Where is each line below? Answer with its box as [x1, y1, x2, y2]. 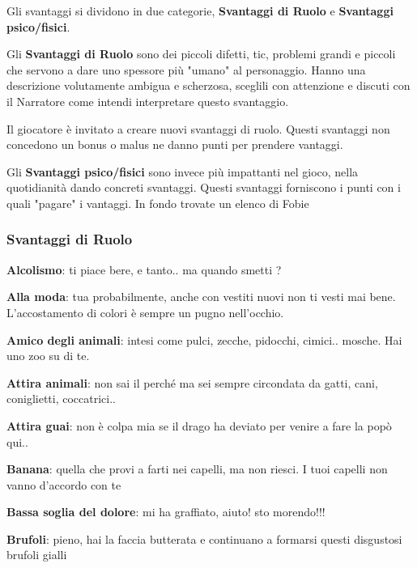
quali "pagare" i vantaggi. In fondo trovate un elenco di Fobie [6, 194, 309, 211]
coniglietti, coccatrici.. [6, 390, 116, 407]
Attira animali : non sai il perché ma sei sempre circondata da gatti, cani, [6, 374, 378, 391]
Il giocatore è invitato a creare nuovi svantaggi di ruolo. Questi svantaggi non [6, 120, 390, 137]
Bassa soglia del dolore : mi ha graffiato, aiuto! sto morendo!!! [6, 503, 326, 520]
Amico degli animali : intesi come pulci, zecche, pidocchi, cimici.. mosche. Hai [6, 331, 402, 348]
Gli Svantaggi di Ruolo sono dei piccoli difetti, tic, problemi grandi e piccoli [6, 45, 396, 62]
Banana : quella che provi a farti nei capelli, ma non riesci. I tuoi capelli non [6, 460, 388, 477]
